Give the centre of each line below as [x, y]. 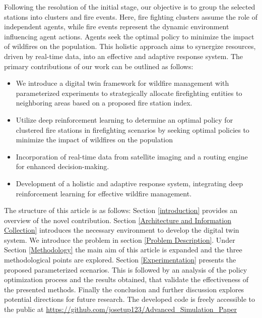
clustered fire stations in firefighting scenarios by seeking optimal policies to [133, 129]
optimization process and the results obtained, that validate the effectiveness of [126, 279]
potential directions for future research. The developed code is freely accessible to [129, 299]
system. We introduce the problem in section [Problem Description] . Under [120, 240]
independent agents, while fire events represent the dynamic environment [117, 26]
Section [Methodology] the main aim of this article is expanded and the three [123, 250]
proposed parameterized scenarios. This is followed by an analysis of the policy [126, 269]
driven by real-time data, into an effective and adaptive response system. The [124, 56]
